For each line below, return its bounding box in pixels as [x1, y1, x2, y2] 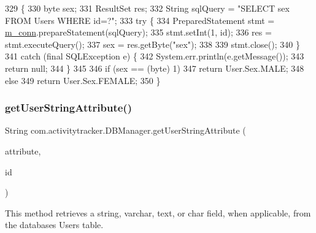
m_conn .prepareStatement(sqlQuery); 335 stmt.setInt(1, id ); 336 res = [5, 26, 272, 39]
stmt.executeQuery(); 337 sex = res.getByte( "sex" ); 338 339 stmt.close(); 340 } [5, 37, 300, 50]
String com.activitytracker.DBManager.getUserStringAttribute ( [5, 124, 246, 137]
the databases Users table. [5, 218, 104, 231]
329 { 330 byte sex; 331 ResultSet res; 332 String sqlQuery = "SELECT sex [5, 2, 290, 14]
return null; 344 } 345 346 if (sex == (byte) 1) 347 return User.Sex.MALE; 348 [5, 61, 304, 74]
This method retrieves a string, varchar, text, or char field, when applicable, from [5, 206, 311, 219]
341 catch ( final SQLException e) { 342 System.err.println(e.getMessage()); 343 [5, 50, 304, 63]
